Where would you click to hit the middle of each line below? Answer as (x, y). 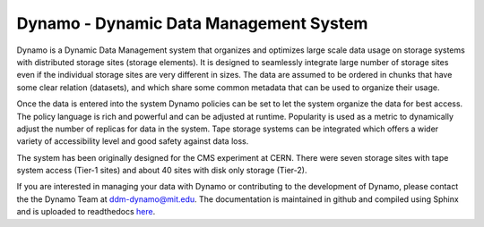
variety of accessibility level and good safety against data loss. (133, 141)
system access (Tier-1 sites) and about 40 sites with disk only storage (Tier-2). (162, 171)
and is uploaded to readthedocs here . (86, 212)
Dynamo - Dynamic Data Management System (192, 23)
